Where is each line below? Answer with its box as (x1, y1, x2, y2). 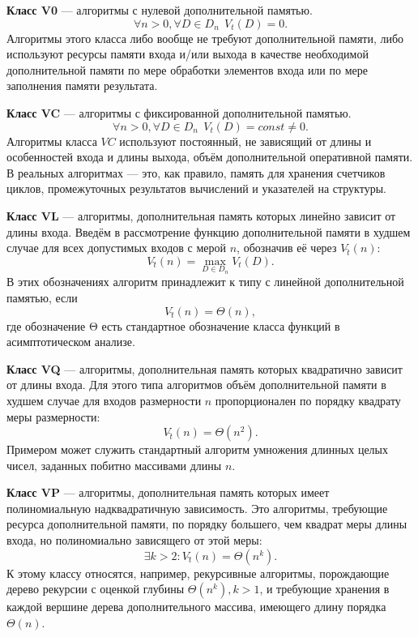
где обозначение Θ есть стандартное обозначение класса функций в (6, 317, 340, 334)
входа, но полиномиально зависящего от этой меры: (6, 532, 262, 549)
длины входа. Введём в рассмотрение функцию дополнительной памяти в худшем (6, 223, 411, 240)
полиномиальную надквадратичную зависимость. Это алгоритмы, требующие (6, 499, 388, 516)
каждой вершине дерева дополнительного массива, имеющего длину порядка (6, 598, 386, 615)
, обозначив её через (237, 239, 337, 256)
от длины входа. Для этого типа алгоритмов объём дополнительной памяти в (6, 376, 386, 393)
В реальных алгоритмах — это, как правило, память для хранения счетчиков (6, 164, 386, 181)
